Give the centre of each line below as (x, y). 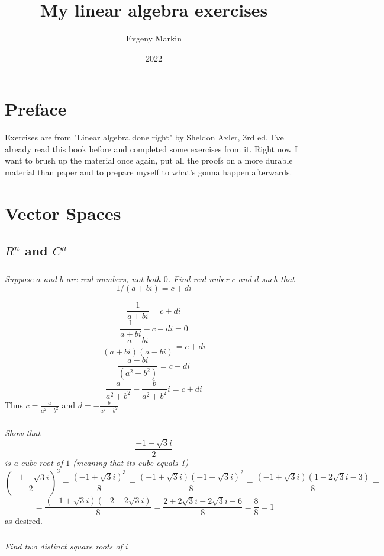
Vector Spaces (63, 213)
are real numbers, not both (113, 278)
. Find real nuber (198, 278)
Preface (36, 109)
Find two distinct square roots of (64, 546)
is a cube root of (34, 463)
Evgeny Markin (154, 38)
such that (278, 278)
